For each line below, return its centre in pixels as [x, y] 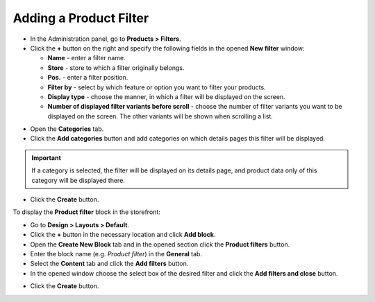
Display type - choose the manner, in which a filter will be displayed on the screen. [166, 96]
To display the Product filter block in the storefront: [87, 212]
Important [47, 158]
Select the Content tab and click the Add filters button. [109, 264]
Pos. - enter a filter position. [88, 78]
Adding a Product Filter [81, 18]
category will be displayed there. [78, 180]
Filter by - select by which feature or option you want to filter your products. [157, 87]
